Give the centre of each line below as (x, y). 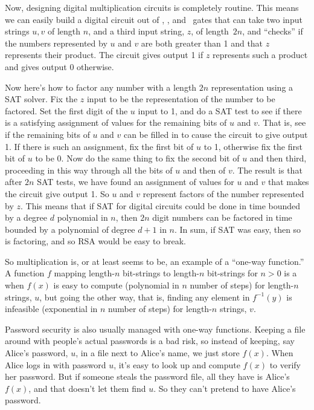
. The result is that (267, 170)
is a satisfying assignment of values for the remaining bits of (116, 122)
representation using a (252, 87)
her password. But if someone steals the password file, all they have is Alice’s (147, 376)
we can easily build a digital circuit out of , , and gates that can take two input (154, 19)
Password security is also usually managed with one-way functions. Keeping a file (155, 329)
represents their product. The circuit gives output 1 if (104, 55)
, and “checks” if (273, 31)
